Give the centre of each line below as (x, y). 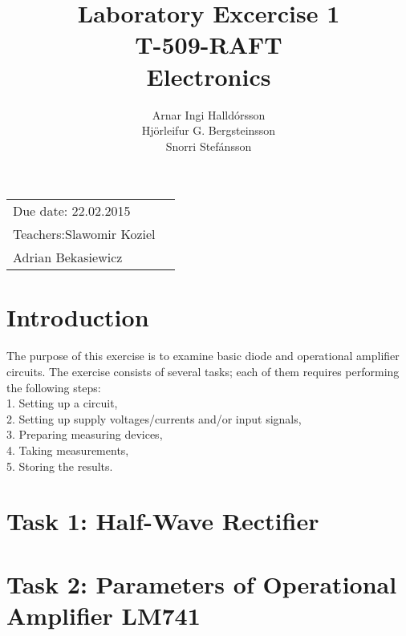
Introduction (78, 317)
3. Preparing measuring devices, (85, 434)
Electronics (209, 76)
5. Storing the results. (60, 466)
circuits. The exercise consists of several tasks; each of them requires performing (203, 371)
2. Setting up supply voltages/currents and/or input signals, (154, 418)
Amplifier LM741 (104, 615)
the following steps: (54, 387)
